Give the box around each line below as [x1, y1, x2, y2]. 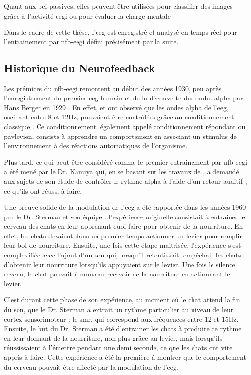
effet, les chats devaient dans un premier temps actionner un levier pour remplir [4, 230, 243, 240]
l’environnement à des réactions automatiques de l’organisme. [4, 140, 188, 151]
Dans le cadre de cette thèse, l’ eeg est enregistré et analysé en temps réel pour [4, 27, 237, 37]
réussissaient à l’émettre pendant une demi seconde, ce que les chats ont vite [4, 342, 232, 353]
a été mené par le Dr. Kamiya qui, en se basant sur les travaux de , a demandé [4, 166, 239, 177]
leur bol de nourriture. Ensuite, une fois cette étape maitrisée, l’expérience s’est [4, 240, 241, 250]
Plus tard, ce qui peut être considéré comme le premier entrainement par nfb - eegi [4, 157, 247, 167]
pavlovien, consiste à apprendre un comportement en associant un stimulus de [4, 131, 237, 141]
